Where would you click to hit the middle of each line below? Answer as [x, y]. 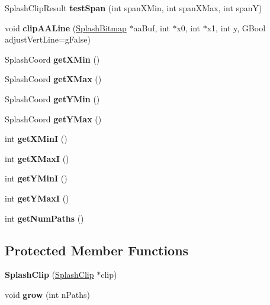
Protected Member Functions [97, 250]
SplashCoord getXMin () [52, 59]
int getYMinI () [36, 178]
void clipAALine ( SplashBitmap [66, 27]
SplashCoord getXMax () [53, 79]
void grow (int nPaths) [47, 294]
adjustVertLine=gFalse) [48, 39]
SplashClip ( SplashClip [49, 275]
